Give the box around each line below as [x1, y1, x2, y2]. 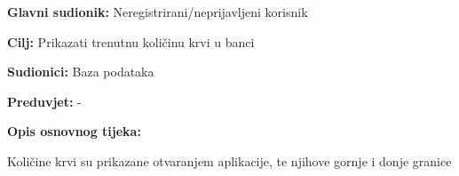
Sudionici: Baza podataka [7, 62, 154, 81]
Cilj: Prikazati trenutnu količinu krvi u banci [7, 32, 255, 51]
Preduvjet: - [7, 92, 82, 110]
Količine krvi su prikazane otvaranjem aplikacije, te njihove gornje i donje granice [7, 151, 452, 170]
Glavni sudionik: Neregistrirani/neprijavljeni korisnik [7, 3, 308, 20]
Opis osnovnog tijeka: [7, 122, 141, 140]
